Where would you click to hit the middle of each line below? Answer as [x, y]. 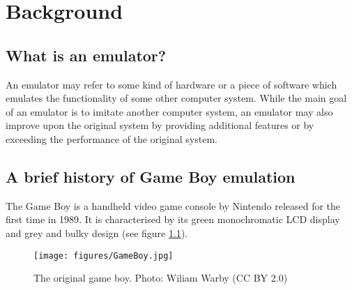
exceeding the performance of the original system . [112, 138]
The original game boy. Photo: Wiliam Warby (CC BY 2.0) [161, 278]
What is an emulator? [86, 55]
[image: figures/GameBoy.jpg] [104, 255]
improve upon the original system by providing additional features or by [160, 125]
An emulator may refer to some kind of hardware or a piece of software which [171, 84]
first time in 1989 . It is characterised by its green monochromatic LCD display [173, 219]
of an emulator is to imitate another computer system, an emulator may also [169, 111]
